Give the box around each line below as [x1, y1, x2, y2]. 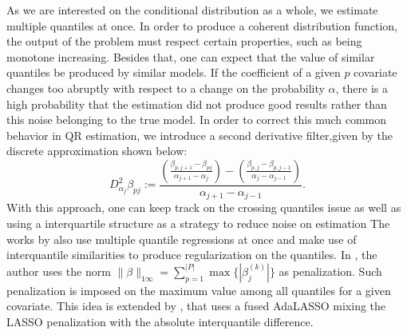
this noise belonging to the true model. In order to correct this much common [6, 111, 387, 128]
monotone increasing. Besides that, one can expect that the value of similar [6, 48, 375, 65]
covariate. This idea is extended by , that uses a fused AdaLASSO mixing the [6, 297, 386, 314]
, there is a [335, 79, 388, 96]
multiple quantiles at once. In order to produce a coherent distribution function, [6, 17, 398, 34]
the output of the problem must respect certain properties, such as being [6, 33, 362, 50]
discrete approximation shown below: [6, 142, 188, 159]
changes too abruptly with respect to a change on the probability [6, 79, 325, 96]
